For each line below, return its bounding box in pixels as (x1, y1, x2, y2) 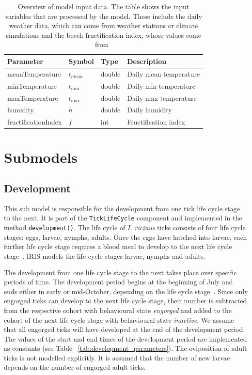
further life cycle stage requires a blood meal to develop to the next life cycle (4, 241, 232, 251)
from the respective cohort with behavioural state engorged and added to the (4, 305, 232, 315)
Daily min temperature (127, 80, 195, 91)
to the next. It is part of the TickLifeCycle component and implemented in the (4, 213, 242, 223)
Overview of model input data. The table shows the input (17, 1, 189, 11)
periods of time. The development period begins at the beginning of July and (4, 277, 233, 287)
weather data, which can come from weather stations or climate (9, 20, 198, 31)
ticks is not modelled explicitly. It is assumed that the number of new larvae (4, 352, 230, 362)
